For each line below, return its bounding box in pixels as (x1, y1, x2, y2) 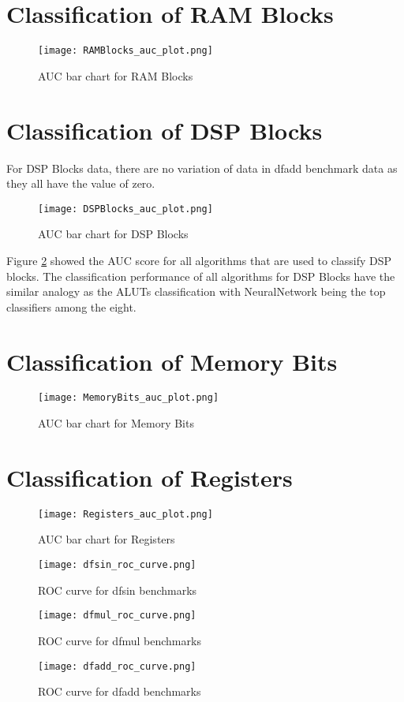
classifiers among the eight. (6, 298, 137, 315)
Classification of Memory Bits (6, 345, 338, 377)
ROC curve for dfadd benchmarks (38, 683, 201, 700)
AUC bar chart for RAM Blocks (38, 67, 193, 84)
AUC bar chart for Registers (38, 531, 175, 547)
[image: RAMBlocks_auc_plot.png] (38, 45, 213, 57)
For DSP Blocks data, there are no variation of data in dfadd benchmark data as (6, 159, 398, 176)
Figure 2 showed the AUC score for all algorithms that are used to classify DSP (6, 252, 392, 268)
